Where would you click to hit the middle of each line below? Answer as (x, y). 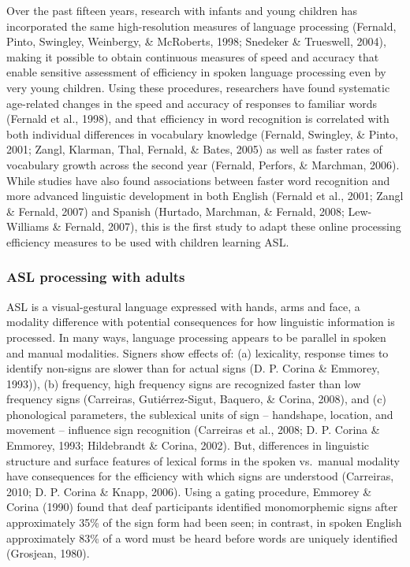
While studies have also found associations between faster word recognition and (198, 180)
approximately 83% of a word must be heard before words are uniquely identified (202, 537)
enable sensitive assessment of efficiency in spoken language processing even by (196, 72)
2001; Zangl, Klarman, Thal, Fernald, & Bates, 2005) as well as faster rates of (194, 149)
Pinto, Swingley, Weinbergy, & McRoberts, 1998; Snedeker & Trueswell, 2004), (196, 41)
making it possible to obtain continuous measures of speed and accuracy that (193, 56)
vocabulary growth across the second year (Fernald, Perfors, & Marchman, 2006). (203, 164)
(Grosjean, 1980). (48, 553)
